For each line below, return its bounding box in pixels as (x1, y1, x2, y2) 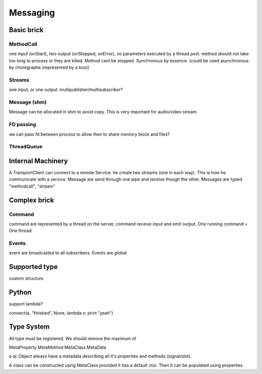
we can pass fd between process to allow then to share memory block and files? (9, 131, 170, 137)
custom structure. (9, 275, 45, 282)
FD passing (9, 121, 36, 128)
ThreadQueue (9, 143, 43, 150)
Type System (9, 322, 50, 331)
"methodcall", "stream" (9, 183, 55, 189)
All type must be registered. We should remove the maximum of (9, 336, 136, 341)
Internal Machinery (9, 157, 68, 165)
